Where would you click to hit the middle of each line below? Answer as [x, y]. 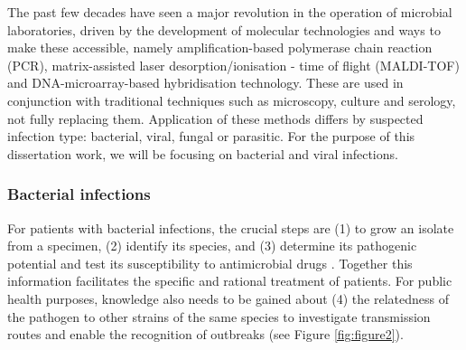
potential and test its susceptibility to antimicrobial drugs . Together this [210, 263]
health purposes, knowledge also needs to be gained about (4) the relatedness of [228, 298]
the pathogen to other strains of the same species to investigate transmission [219, 316]
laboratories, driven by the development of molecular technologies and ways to [224, 29]
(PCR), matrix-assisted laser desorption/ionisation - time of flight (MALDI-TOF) [233, 65]
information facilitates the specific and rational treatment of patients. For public [230, 281]
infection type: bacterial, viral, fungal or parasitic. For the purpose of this [211, 136]
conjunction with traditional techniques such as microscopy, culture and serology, [232, 100]
